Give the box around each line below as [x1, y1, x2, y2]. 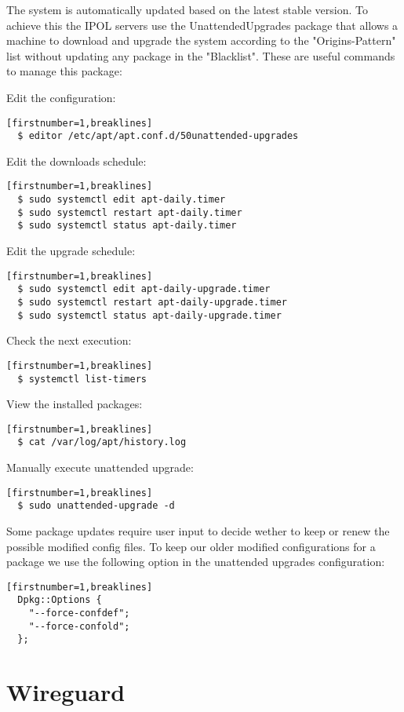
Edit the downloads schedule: [6, 152, 147, 169]
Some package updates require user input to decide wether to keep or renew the [6, 523, 390, 539]
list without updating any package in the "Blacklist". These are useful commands [6, 47, 395, 64]
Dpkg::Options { [17, 594, 102, 606]
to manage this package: [6, 63, 122, 79]
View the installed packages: [6, 396, 143, 412]
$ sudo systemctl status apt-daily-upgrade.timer [17, 309, 282, 321]
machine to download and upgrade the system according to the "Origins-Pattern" [6, 32, 396, 49]
